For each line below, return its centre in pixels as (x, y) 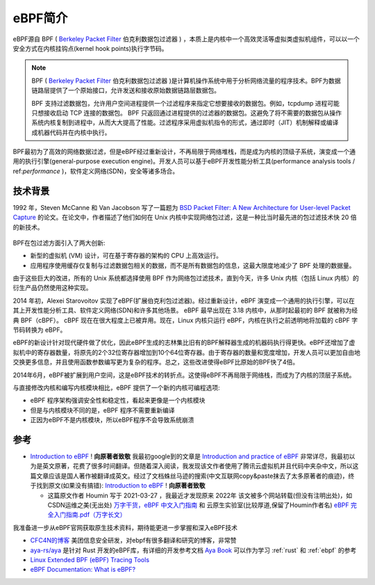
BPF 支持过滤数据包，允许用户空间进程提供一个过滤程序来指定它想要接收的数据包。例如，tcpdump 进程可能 (185, 103)
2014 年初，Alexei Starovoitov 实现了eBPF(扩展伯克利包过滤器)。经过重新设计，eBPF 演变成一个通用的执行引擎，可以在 (184, 300)
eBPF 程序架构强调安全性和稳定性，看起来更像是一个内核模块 (118, 401)
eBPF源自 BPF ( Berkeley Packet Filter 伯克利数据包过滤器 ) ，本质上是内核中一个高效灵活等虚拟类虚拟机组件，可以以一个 (186, 39)
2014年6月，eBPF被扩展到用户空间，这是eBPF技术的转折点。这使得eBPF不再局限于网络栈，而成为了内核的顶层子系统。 (184, 375)
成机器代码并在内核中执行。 (71, 132)
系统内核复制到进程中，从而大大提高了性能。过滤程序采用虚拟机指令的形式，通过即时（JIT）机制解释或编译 (185, 122)
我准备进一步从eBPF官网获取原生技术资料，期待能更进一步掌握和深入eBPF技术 (125, 527)
